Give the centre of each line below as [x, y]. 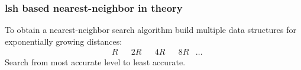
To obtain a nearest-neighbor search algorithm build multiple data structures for [150, 30]
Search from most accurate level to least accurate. [95, 62]
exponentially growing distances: [64, 41]
